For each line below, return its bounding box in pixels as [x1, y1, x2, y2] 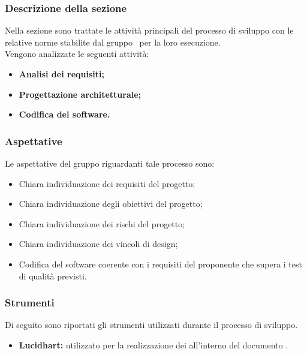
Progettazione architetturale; [19, 88, 142, 100]
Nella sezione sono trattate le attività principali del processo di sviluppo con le [5, 24, 294, 37]
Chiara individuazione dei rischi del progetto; [19, 217, 185, 230]
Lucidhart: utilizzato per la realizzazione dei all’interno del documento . [19, 338, 288, 351]
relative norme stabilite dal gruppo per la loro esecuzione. [5, 35, 221, 48]
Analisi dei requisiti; [19, 68, 104, 80]
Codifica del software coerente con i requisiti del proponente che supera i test [19, 257, 302, 270]
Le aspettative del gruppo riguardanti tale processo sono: [5, 157, 215, 169]
